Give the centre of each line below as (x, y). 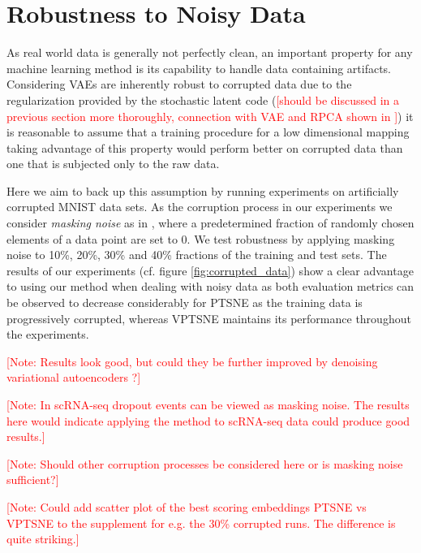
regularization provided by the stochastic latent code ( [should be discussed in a (203, 99)
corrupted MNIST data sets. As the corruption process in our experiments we (200, 207)
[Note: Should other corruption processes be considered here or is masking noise (205, 463)
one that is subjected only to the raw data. (113, 164)
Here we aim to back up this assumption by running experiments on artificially (203, 190)
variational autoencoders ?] (74, 377)
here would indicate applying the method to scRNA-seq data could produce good (208, 420)
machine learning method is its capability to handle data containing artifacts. (199, 68)
